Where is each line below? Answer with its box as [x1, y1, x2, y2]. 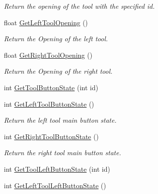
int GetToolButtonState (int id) [4, 82, 99, 92]
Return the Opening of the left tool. [4, 33, 108, 44]
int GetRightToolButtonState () [4, 131, 99, 141]
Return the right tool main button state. [4, 147, 121, 158]
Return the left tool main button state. [4, 115, 116, 125]
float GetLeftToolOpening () [4, 17, 88, 27]
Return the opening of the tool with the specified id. [4, 1, 155, 11]
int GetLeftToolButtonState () [4, 98, 94, 109]
